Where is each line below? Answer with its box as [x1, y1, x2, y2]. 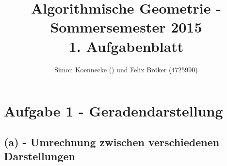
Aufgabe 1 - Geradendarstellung [4, 101, 223, 121]
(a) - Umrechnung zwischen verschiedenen [4, 134, 220, 149]
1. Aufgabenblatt [68, 36, 184, 56]
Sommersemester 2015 [50, 17, 202, 37]
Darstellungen [4, 149, 75, 164]
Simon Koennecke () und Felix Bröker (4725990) [54, 64, 198, 74]
